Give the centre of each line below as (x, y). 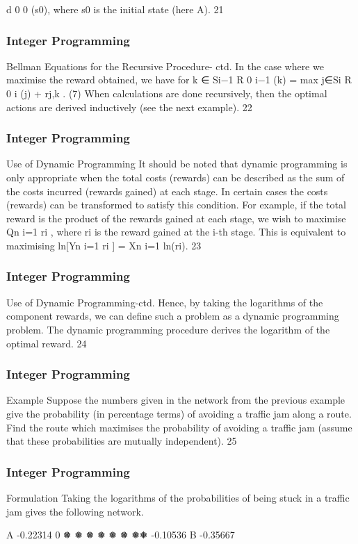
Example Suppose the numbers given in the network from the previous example (176, 400)
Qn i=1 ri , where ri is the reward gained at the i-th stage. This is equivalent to (176, 232)
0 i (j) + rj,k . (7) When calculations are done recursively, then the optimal (167, 93)
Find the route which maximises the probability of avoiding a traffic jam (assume (179, 427)
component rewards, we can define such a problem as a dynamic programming (173, 316)
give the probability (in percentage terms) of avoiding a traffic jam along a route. (179, 413)
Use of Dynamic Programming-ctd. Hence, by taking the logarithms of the (165, 302)
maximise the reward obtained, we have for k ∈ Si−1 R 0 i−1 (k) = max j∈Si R (179, 80)
